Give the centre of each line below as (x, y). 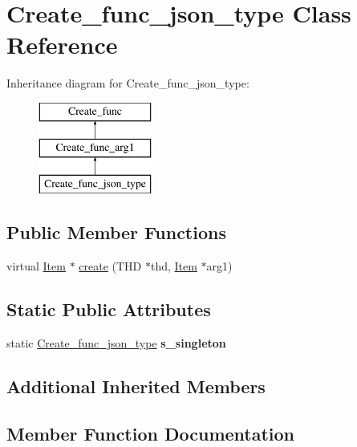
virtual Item (36, 266)
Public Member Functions (116, 232)
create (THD (110, 266)
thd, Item (174, 266)
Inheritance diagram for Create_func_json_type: (128, 83)
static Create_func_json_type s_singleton (116, 342)
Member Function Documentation (151, 433)
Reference (62, 45)
